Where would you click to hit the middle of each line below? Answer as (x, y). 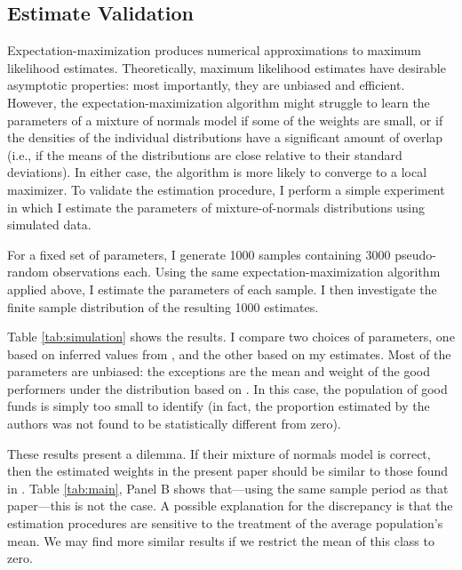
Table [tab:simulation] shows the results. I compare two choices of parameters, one (231, 337)
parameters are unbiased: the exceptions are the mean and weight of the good (219, 371)
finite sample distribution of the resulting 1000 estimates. (163, 306)
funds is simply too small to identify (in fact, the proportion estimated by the (219, 406)
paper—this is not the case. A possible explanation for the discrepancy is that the (230, 506)
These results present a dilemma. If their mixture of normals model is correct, (219, 453)
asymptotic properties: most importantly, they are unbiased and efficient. (206, 85)
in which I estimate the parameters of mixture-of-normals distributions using (216, 207)
